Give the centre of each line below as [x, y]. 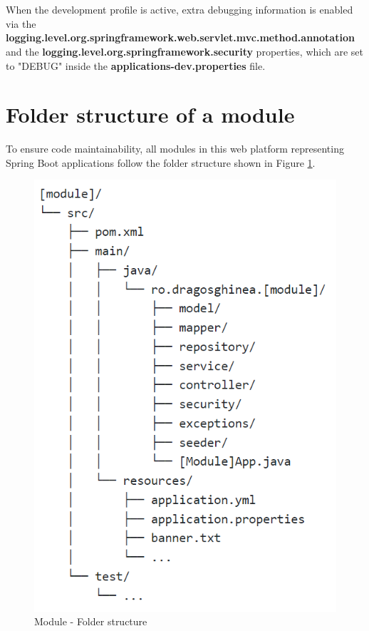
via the [21, 23]
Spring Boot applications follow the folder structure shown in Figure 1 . [161, 162]
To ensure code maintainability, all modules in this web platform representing [175, 149]
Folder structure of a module [150, 114]
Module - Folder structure [91, 621]
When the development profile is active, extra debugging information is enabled [180, 10]
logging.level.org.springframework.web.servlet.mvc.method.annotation [180, 37]
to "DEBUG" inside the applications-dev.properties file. [136, 65]
